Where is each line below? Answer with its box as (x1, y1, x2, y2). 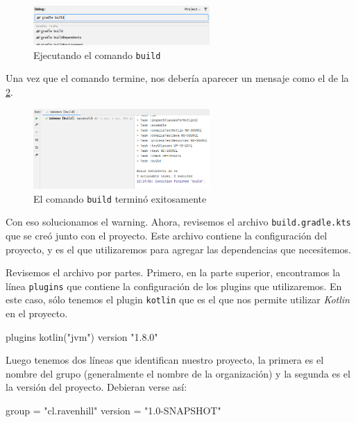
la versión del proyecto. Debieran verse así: (6, 380, 187, 394)
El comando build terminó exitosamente (33, 191, 207, 205)
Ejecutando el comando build (33, 47, 161, 62)
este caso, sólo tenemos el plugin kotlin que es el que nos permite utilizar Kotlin (6, 292, 350, 307)
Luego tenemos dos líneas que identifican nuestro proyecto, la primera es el (6, 353, 324, 367)
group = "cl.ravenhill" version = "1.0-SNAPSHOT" (6, 403, 221, 418)
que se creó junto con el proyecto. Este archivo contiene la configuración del (6, 228, 328, 242)
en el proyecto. (6, 306, 68, 321)
